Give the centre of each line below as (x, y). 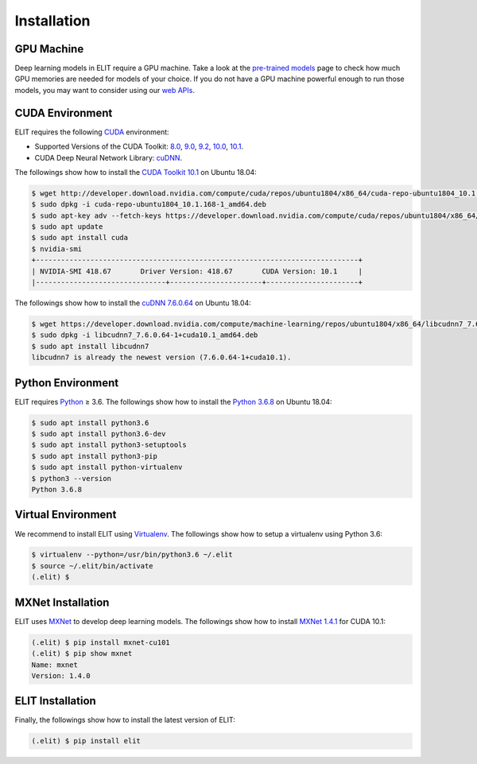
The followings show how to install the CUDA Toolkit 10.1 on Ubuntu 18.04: (136, 172)
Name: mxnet (55, 665)
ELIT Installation (56, 701)
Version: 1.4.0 (61, 675)
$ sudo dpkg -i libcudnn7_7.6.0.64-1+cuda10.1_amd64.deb (145, 335)
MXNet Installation (62, 602)
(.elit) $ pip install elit (86, 741)
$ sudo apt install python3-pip (95, 456)
